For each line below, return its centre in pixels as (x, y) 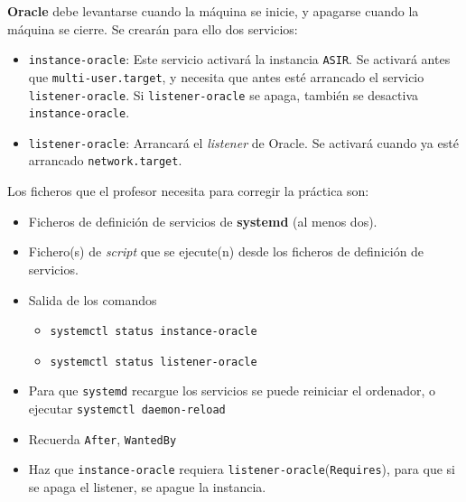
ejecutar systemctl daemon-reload (127, 409)
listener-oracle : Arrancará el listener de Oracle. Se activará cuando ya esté (243, 142)
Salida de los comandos (93, 299)
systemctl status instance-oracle (154, 332)
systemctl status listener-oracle (154, 362)
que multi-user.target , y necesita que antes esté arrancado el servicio (226, 76)
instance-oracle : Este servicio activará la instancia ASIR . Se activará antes (239, 59)
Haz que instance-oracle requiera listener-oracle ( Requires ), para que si (242, 469)
